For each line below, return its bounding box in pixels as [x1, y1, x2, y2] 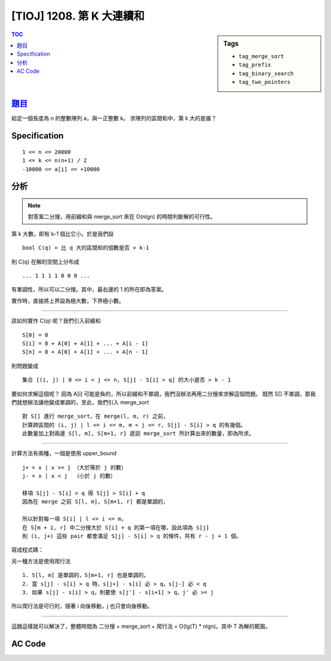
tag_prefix [238, 61, 272, 69]
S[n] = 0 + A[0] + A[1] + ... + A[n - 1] [22, 349, 148, 355]
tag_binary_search [238, 70, 294, 77]
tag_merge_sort [238, 53, 284, 59]
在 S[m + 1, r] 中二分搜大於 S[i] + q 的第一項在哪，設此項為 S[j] [22, 524, 210, 531]
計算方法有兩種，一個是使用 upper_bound [11, 450, 116, 457]
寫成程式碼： [11, 546, 44, 554]
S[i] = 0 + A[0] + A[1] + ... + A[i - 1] [22, 340, 148, 347]
